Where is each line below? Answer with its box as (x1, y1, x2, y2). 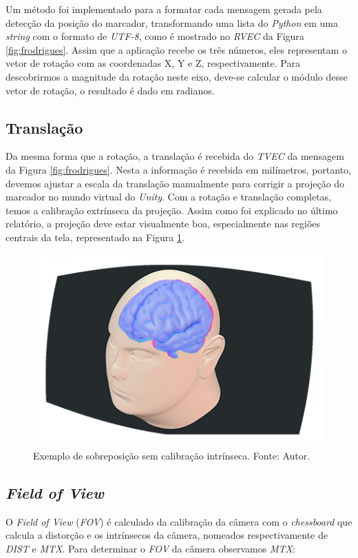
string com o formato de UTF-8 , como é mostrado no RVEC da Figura (6, 29, 304, 43)
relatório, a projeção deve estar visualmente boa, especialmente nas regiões (6, 216, 321, 231)
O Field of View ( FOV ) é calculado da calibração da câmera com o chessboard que (6, 514, 352, 528)
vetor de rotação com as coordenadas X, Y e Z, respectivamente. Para (6, 56, 300, 70)
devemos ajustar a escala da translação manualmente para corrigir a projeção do (6, 176, 345, 190)
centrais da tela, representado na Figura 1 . (6, 229, 185, 244)
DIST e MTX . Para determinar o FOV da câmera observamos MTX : (6, 541, 295, 555)
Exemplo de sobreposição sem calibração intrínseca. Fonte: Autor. (33, 448, 310, 462)
